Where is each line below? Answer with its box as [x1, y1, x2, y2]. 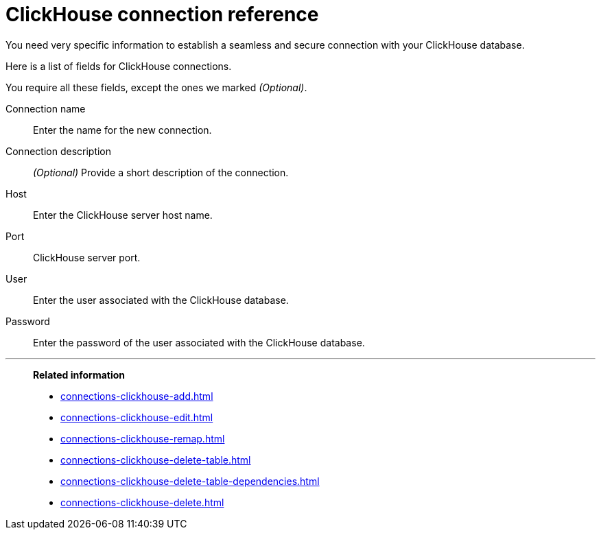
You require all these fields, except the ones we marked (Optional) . [5, 81, 307, 93]
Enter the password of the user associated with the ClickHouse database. [33, 336, 365, 348]
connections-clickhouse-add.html [60, 390, 213, 402]
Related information [33, 368, 126, 381]
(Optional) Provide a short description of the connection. [33, 166, 289, 178]
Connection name [5, 102, 86, 115]
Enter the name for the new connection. [33, 123, 212, 136]
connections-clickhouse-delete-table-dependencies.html [60, 475, 320, 487]
